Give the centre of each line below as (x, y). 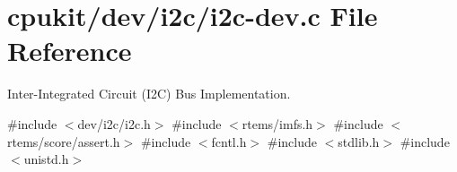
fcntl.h (229, 141)
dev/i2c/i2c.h (114, 123)
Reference (70, 51)
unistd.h (46, 159)
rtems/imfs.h (277, 123)
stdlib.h (359, 141)
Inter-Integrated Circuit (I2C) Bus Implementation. (149, 94)
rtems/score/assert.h (64, 141)
